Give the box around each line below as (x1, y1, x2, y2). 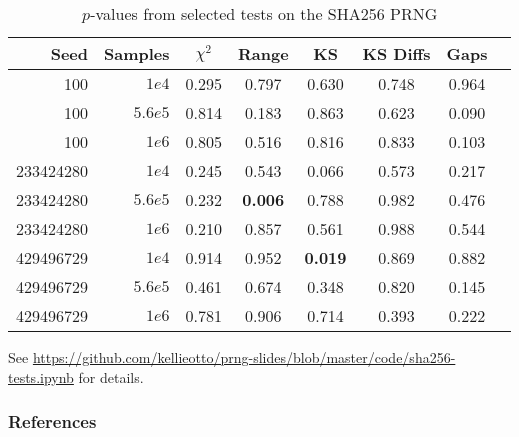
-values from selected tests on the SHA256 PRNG (90, 2, 438, 25)
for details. (78, 366, 144, 387)
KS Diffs (362, 42, 431, 65)
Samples (104, 42, 170, 65)
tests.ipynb (8, 366, 74, 387)
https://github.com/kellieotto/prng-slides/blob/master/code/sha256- (32, 347, 456, 367)
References (8, 409, 97, 434)
